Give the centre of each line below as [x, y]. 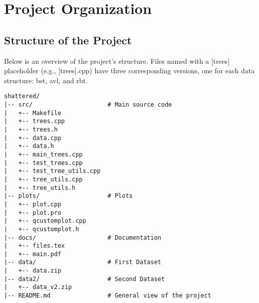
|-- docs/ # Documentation [83, 237]
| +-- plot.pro [33, 213]
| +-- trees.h [31, 129]
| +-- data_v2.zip [38, 287]
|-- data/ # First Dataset [83, 262]
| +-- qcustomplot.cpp [45, 221]
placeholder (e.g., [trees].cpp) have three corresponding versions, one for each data [129, 71]
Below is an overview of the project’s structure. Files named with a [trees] [117, 61]
